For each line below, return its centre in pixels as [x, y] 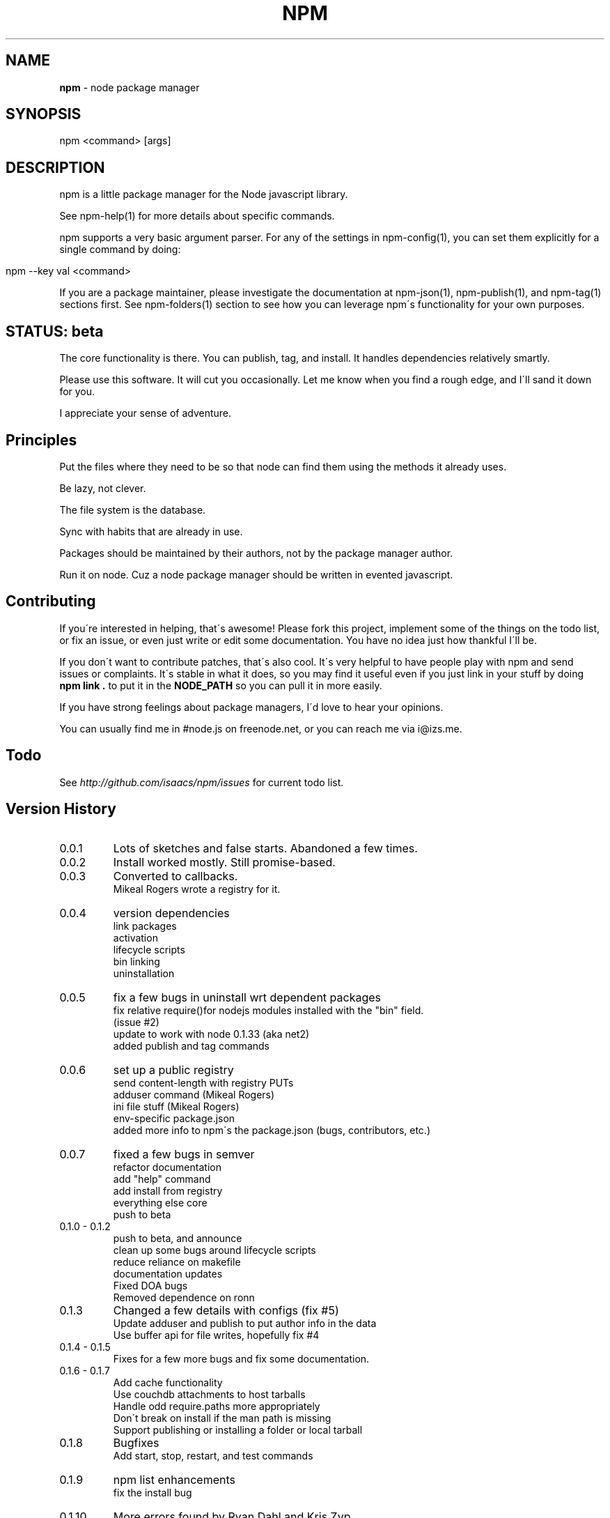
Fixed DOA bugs [150, 1285]
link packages [145, 926]
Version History [61, 809]
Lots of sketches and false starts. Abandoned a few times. [265, 848]
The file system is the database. [133, 509]
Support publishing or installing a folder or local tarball [238, 1429]
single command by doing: [120, 250]
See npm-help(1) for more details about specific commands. [197, 216]
